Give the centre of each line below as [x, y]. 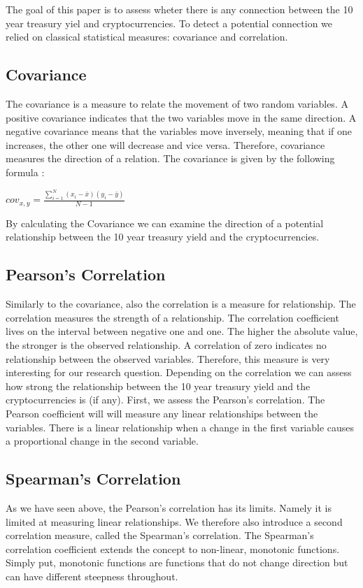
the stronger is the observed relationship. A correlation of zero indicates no [166, 345]
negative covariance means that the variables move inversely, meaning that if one [179, 131]
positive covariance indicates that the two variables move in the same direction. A [181, 117]
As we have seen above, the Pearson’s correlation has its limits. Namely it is [169, 507]
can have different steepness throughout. [92, 576]
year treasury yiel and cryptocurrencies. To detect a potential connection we [169, 23]
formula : [25, 172]
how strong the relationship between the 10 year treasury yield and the [158, 386]
